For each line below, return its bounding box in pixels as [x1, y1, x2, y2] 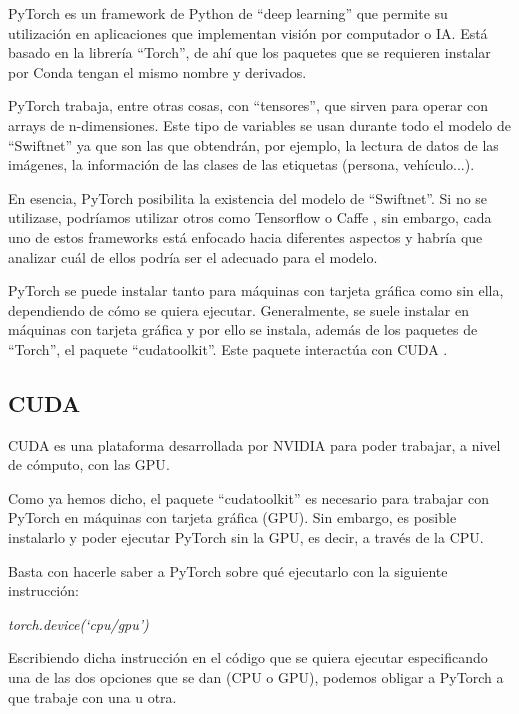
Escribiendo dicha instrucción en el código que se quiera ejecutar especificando [8, 647, 488, 668]
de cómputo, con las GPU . [8, 454, 170, 475]
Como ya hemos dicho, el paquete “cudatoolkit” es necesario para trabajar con [8, 487, 490, 508]
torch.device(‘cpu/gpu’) [8, 613, 149, 634]
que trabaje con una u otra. [8, 686, 177, 707]
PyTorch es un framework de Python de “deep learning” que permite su [8, 3, 448, 23]
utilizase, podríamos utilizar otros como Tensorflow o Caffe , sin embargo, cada [8, 207, 492, 228]
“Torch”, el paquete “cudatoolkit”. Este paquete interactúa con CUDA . [8, 338, 448, 359]
